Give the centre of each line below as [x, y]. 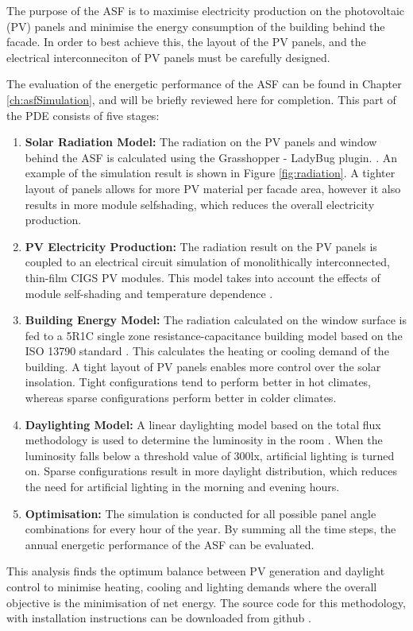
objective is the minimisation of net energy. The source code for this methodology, [206, 602]
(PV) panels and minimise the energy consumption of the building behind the [196, 26]
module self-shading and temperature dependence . [149, 293]
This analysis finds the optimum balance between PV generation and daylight [196, 571]
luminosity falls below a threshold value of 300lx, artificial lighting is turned [210, 455]
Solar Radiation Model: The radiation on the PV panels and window [201, 142]
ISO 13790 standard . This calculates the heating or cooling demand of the [207, 351]
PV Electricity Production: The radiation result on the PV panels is [201, 246]
